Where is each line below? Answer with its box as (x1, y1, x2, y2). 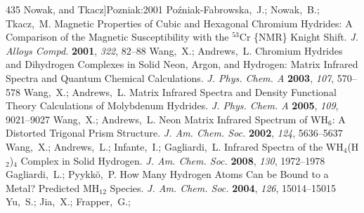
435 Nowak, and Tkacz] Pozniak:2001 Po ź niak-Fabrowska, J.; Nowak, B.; (6, 2, 320, 16)
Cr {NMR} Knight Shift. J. (239, 29, 358, 44)
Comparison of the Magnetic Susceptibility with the (6, 29, 229, 44)
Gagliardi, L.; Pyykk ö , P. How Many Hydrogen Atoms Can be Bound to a (6, 167, 329, 181)
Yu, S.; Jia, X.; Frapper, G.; (6, 194, 131, 209)
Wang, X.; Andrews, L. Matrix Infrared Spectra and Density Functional (23, 84, 337, 99)
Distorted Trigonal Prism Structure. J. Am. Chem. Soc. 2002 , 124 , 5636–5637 (6, 125, 343, 140)
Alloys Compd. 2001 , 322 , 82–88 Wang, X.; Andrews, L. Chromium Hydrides (6, 43, 343, 57)
